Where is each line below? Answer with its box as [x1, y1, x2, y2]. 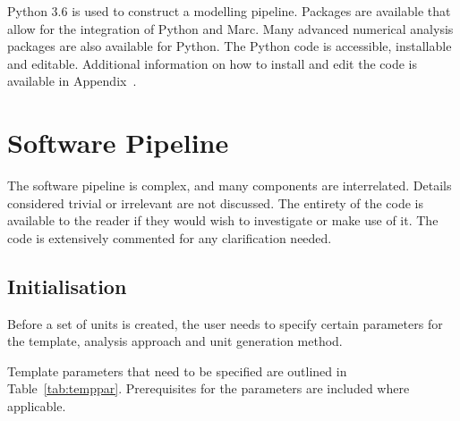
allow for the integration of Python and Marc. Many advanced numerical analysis [7, 19, 454, 38]
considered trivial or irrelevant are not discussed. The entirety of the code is [7, 193, 423, 212]
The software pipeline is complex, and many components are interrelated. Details [7, 176, 452, 195]
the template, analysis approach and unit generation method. [7, 332, 343, 350]
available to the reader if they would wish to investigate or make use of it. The [7, 211, 439, 230]
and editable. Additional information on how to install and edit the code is [7, 54, 417, 72]
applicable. [7, 397, 66, 416]
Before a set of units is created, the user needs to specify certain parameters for [7, 314, 443, 333]
